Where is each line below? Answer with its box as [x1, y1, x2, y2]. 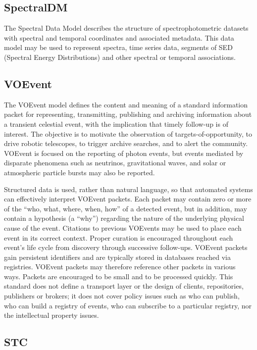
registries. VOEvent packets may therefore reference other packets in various [4, 261, 236, 272]
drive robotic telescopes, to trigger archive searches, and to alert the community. [4, 138, 248, 149]
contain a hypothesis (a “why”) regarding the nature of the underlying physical [4, 213, 244, 223]
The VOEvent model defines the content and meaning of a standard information [4, 99, 248, 109]
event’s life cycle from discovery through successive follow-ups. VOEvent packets [4, 242, 248, 252]
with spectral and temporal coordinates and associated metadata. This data [4, 32, 234, 43]
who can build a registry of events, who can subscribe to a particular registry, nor [4, 300, 252, 310]
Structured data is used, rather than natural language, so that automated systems [4, 184, 253, 194]
